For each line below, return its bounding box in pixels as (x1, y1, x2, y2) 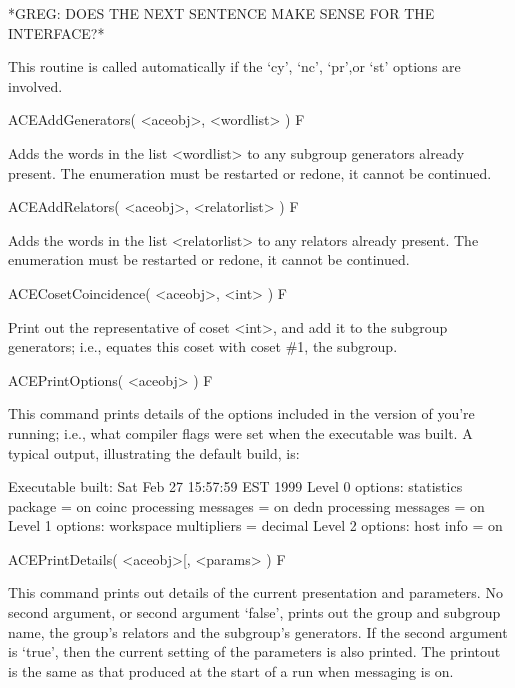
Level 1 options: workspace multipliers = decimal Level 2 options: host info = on (8, 515, 503, 536)
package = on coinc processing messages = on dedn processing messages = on (8, 495, 485, 516)
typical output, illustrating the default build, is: (8, 442, 300, 463)
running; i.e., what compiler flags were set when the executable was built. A (8, 422, 473, 443)
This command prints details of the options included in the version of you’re (8, 403, 475, 424)
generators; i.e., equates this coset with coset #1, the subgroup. (8, 336, 398, 357)
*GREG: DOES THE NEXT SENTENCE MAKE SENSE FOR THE (8, 3, 435, 23)
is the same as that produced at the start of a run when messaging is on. (8, 660, 454, 681)
